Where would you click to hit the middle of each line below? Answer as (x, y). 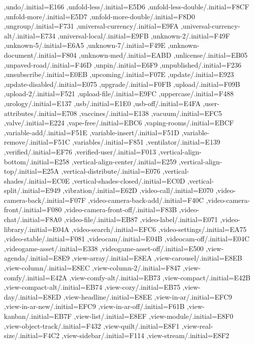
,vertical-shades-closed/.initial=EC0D (128, 180)
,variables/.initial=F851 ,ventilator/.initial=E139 (146, 142)
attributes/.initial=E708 (41, 113)
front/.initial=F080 (33, 210)
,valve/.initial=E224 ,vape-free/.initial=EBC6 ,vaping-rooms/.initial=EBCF (119, 123)
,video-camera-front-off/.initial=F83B (120, 210)
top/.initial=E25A (32, 171)
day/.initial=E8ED (33, 296)
